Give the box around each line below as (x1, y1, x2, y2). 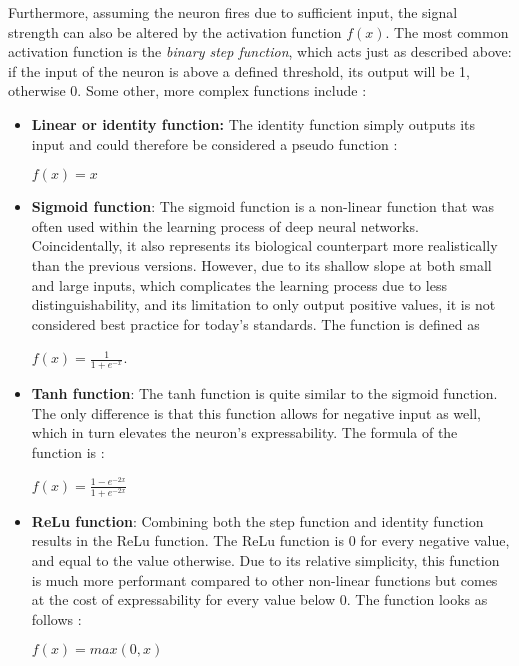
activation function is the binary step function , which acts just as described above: (8, 41, 512, 62)
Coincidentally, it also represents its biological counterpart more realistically (31, 235, 498, 256)
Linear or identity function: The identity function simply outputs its (31, 113, 476, 134)
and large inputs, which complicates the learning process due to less (31, 274, 447, 295)
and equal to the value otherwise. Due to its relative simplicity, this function (31, 549, 500, 570)
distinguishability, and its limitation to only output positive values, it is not (31, 294, 496, 315)
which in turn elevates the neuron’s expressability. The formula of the (31, 422, 458, 443)
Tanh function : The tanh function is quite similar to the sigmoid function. (31, 383, 498, 404)
